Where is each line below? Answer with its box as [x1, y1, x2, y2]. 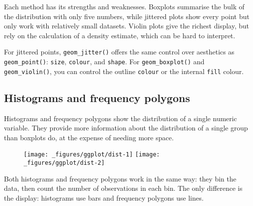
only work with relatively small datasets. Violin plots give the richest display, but [4, 21, 249, 31]
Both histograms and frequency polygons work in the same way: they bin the [4, 173, 236, 183]
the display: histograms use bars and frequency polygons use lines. [4, 192, 204, 203]
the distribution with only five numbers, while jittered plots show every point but [4, 11, 250, 21]
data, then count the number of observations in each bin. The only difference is [4, 183, 243, 193]
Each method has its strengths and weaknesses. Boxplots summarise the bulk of [4, 1, 245, 11]
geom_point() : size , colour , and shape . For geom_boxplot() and [4, 56, 205, 67]
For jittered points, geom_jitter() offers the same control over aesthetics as [4, 47, 234, 57]
